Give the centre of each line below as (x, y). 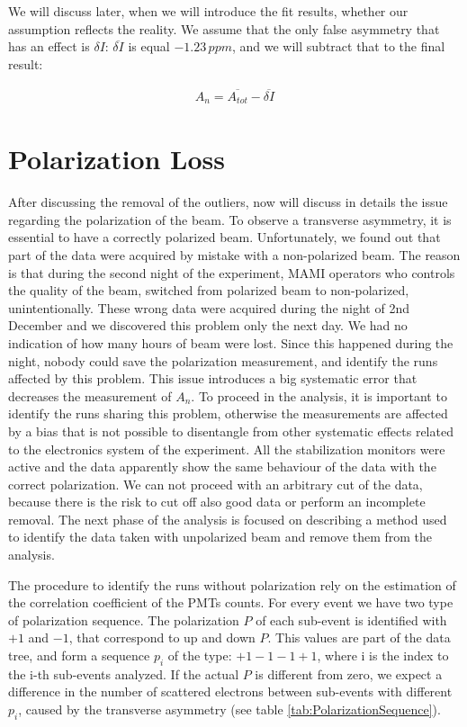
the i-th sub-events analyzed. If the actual (124, 673)
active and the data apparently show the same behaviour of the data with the (222, 467)
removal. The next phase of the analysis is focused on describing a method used (228, 519)
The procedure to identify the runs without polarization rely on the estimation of (232, 584)
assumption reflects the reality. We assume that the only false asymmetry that (224, 28)
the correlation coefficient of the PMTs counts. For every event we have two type (231, 602)
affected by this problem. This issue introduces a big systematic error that (213, 378)
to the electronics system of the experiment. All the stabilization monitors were (227, 449)
